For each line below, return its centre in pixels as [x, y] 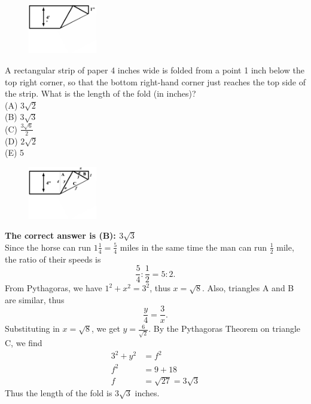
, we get [106, 329]
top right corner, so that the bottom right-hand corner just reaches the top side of [155, 81]
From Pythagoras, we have [54, 288]
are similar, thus [35, 299]
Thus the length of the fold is [59, 393]
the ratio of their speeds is [53, 259]
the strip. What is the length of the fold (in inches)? [100, 93]
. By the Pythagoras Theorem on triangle [225, 329]
